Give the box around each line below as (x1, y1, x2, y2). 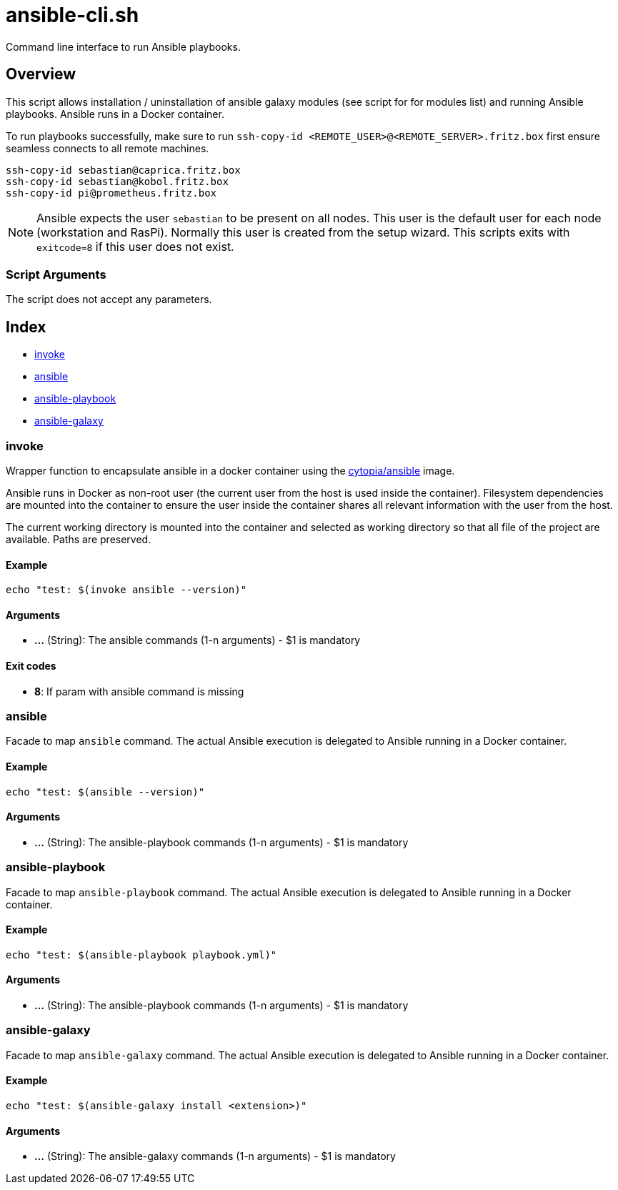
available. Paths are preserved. (6, 532, 151, 545)
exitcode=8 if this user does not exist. (36, 239, 234, 254)
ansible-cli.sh (6, 3, 139, 27)
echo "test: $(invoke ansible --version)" (6, 584, 247, 596)
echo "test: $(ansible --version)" (6, 785, 205, 798)
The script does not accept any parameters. (6, 293, 212, 306)
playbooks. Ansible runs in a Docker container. (6, 107, 224, 120)
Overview (6, 65, 76, 84)
